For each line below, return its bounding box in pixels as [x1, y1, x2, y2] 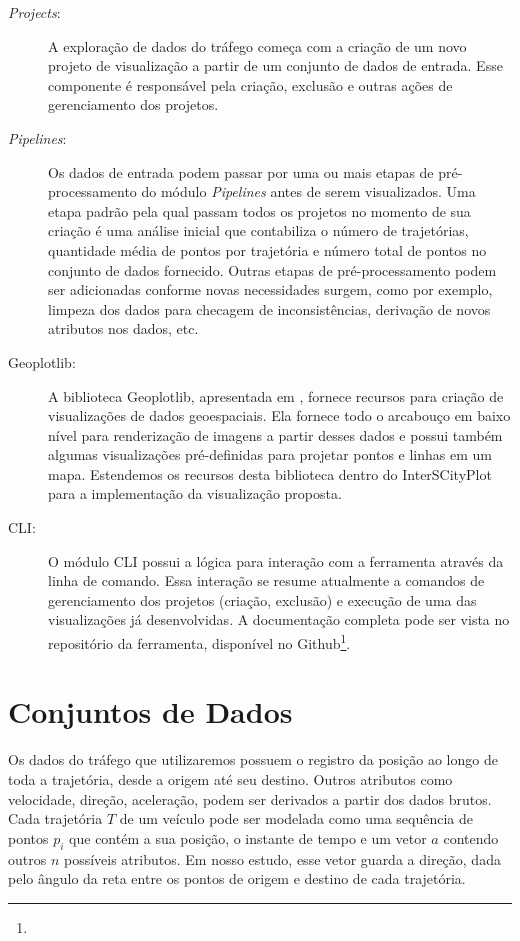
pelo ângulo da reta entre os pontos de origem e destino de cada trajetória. [8, 868, 466, 889]
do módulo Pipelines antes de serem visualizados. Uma [141, 181, 476, 202]
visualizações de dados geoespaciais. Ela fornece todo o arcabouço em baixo [48, 405, 511, 426]
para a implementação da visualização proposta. [48, 483, 342, 504]
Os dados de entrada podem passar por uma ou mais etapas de [48, 161, 434, 182]
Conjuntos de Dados [8, 691, 293, 732]
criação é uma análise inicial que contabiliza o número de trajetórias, [48, 220, 469, 241]
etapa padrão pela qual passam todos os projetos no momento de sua [48, 200, 471, 221]
